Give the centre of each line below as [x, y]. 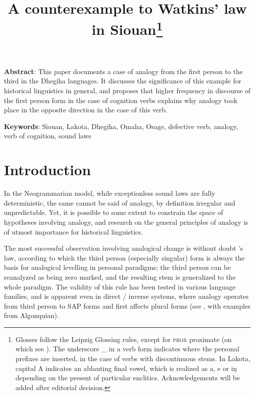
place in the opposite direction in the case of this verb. [86, 110]
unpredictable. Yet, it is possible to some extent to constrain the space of [114, 212]
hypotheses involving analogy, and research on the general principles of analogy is [126, 222]
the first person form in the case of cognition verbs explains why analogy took [121, 100]
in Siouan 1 [127, 28]
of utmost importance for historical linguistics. [73, 231]
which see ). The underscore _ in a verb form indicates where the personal [127, 349]
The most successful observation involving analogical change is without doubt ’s [124, 248]
